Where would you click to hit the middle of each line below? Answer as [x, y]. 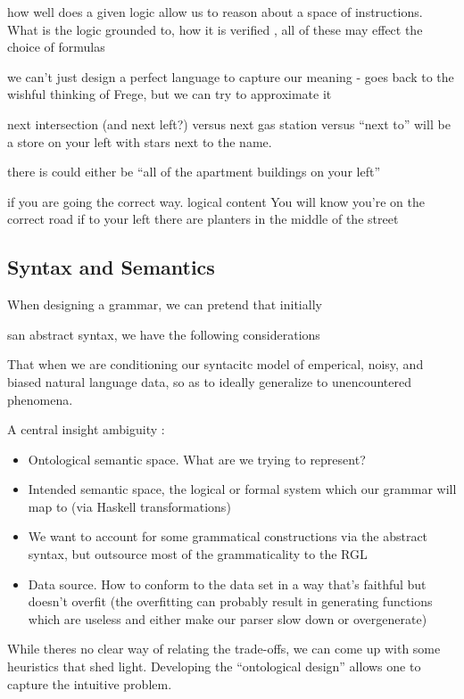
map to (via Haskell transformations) [129, 506]
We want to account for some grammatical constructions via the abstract [228, 536]
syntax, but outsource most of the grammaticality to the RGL [198, 554]
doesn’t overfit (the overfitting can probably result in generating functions [230, 601]
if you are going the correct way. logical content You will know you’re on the [216, 201]
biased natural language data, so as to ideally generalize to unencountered [210, 381]
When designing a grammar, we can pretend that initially [165, 304]
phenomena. [40, 399]
